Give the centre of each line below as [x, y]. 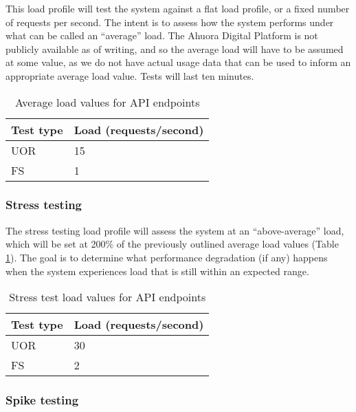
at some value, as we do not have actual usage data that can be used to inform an [178, 62]
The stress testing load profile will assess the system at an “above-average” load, [175, 230]
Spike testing [42, 400]
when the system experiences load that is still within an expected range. [157, 271]
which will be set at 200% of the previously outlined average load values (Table [172, 244]
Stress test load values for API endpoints [108, 297]
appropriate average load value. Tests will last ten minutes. [130, 75]
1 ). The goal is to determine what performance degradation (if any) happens [167, 257]
